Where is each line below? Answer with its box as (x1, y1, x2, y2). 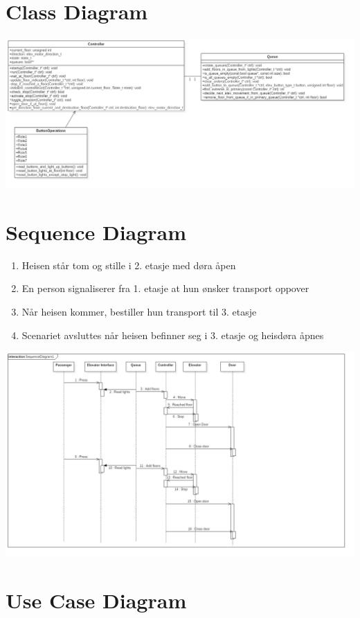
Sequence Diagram (6, 217, 187, 246)
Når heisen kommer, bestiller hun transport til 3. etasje (21, 305, 257, 319)
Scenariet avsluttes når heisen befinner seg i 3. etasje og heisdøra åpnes (21, 327, 324, 342)
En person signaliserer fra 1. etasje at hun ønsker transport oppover (21, 281, 309, 296)
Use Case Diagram (6, 586, 187, 615)
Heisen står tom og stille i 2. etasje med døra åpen (21, 257, 236, 272)
